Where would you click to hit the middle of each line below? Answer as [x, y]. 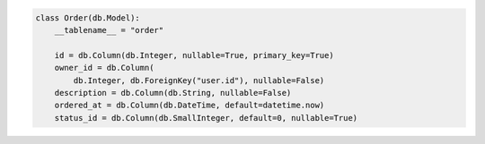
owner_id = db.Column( [104, 68]
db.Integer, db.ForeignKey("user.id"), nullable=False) [199, 80]
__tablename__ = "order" [109, 30]
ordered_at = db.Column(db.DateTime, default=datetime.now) [190, 106]
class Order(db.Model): [88, 17]
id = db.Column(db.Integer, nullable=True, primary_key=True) [194, 55]
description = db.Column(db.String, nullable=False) [173, 93]
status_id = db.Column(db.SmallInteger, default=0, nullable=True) [206, 118]
